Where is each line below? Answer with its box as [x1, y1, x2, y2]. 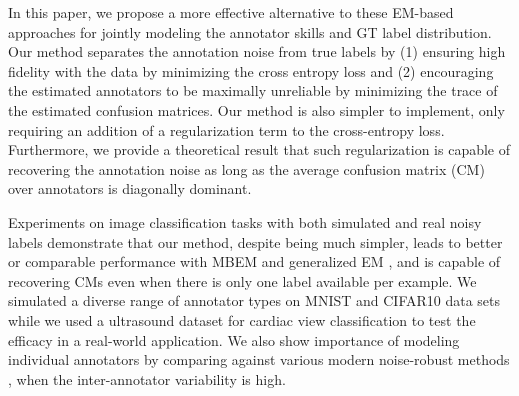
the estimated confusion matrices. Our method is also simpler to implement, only [8, 99, 505, 120]
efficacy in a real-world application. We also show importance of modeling [8, 329, 460, 350]
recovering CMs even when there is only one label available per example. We [8, 270, 477, 291]
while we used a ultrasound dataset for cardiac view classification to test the [8, 309, 476, 330]
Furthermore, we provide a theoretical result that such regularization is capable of [8, 139, 511, 160]
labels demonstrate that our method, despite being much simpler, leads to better [8, 231, 503, 252]
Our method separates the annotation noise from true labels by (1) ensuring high [8, 41, 506, 62]
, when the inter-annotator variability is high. [8, 368, 286, 389]
